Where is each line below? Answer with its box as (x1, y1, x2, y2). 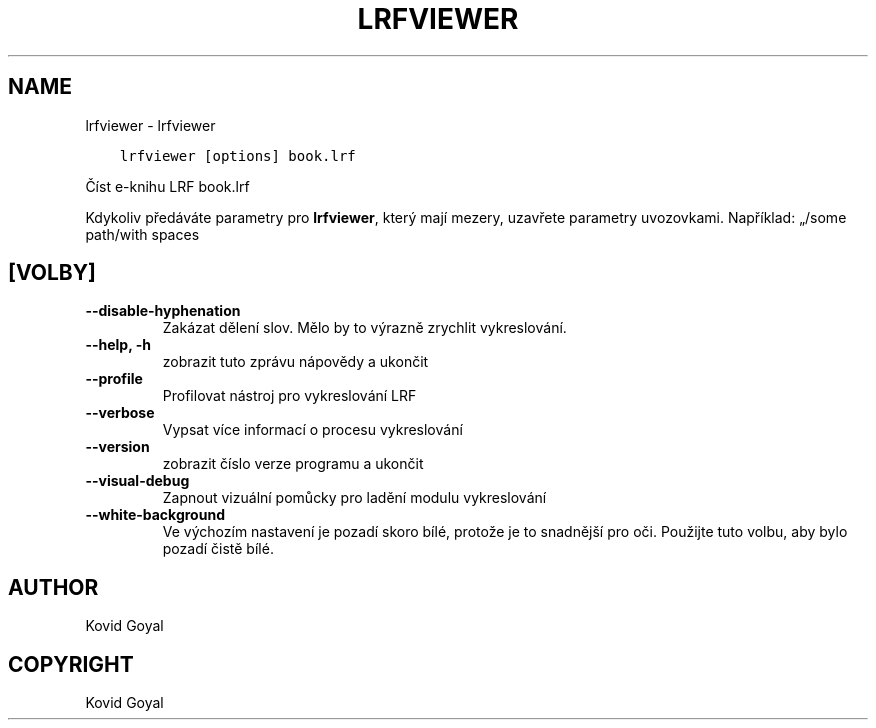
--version (85, 438, 150, 456)
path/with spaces (85, 225, 200, 243)
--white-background (85, 506, 225, 524)
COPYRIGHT (8, 651, 134, 677)
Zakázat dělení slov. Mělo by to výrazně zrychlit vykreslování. (162, 319, 567, 337)
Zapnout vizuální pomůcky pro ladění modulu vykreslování (162, 489, 547, 507)
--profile (85, 370, 143, 388)
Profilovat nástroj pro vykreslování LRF (162, 387, 417, 405)
